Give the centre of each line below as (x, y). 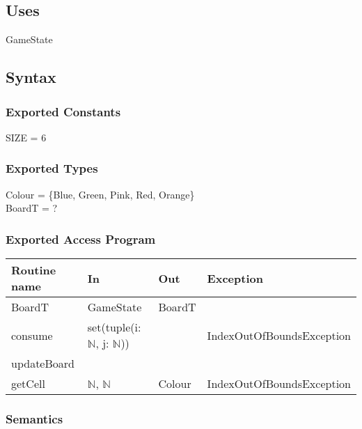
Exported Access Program (81, 239)
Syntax (31, 77)
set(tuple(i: (114, 327)
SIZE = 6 (26, 137)
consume (32, 335)
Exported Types (52, 168)
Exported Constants (63, 111)
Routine (34, 270)
